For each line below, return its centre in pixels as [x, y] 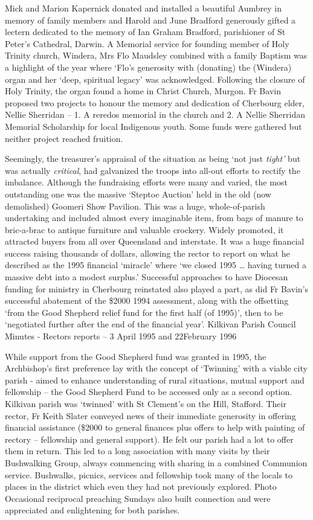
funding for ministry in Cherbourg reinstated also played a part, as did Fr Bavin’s [157, 288]
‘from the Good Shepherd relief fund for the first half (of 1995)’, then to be [144, 312]
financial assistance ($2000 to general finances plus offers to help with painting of [155, 427]
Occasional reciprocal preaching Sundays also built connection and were [138, 498]
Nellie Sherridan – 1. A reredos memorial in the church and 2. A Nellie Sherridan [155, 114]
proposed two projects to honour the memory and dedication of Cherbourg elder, [155, 102]
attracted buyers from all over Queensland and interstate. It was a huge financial [155, 241]
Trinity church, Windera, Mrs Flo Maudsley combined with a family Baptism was [156, 55]
